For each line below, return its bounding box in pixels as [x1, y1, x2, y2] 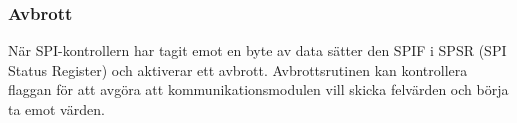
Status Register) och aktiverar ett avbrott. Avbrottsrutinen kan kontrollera [8, 59, 468, 80]
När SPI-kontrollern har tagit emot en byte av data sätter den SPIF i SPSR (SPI [8, 40, 507, 61]
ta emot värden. [8, 99, 105, 119]
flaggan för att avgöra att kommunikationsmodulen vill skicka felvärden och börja [8, 79, 509, 100]
